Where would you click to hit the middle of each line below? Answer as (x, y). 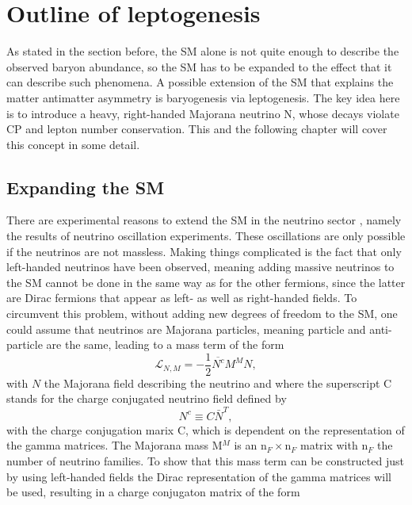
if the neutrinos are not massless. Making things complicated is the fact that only (204, 251)
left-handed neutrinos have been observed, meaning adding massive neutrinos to (200, 267)
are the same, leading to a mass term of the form (165, 344)
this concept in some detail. (73, 144)
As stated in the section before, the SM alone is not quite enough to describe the (203, 51)
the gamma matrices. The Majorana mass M (114, 445)
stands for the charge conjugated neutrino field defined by (147, 398)
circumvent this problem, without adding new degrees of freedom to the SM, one (202, 314)
